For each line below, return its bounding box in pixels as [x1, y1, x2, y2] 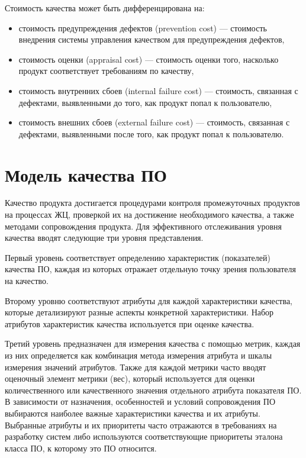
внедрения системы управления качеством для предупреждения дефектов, [18, 33, 285, 46]
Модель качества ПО [5, 162, 167, 186]
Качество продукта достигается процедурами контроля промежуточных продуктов [5, 196, 300, 209]
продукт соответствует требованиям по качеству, [18, 64, 194, 77]
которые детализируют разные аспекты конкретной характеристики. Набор [5, 306, 274, 318]
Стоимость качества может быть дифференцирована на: [5, 2, 205, 14]
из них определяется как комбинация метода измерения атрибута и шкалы [5, 349, 272, 361]
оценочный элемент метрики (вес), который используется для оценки [5, 372, 255, 385]
